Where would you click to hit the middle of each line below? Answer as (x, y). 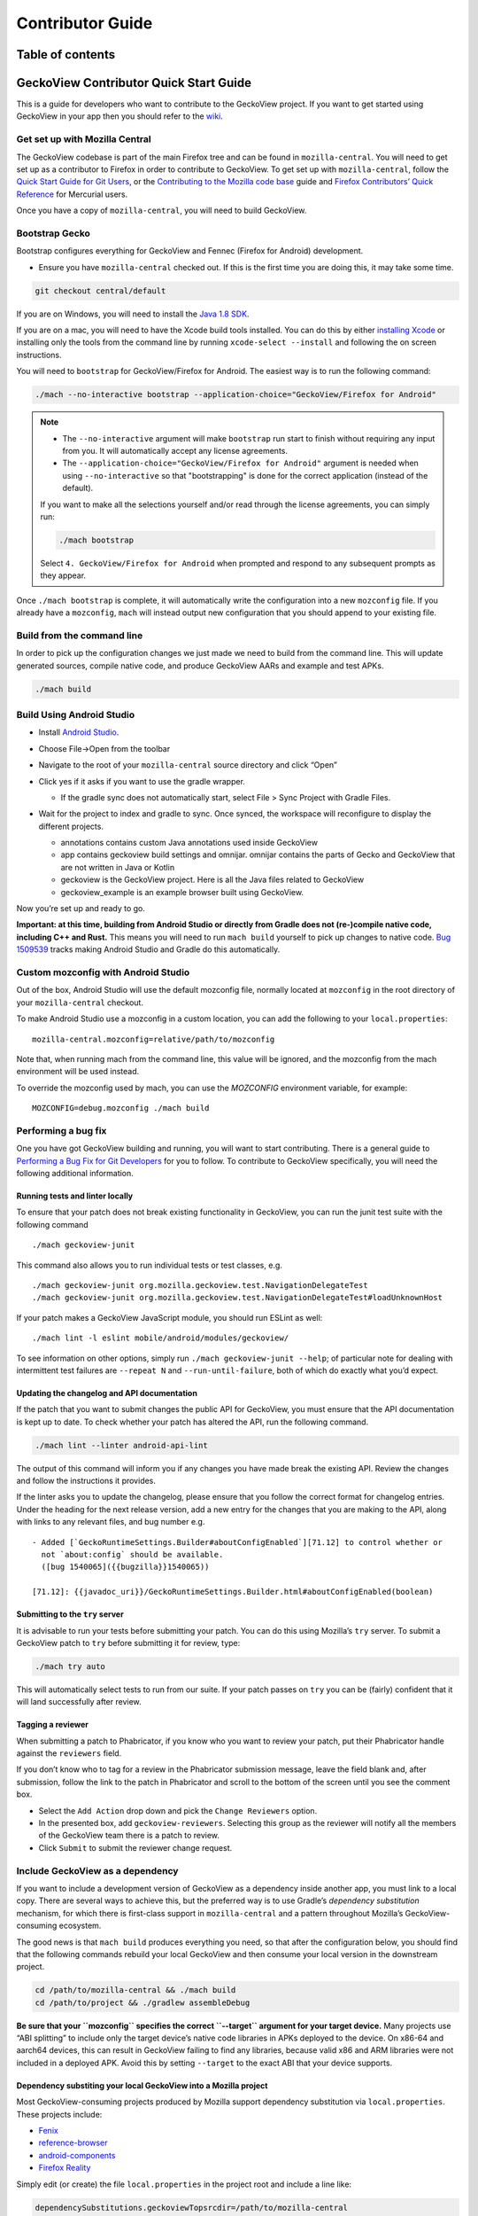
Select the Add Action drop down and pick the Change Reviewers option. (178, 1810)
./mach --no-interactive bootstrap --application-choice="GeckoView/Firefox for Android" (236, 395)
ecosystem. (80, 1926)
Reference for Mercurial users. (72, 194)
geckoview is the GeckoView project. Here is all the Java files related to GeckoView (212, 880)
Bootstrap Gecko (53, 233)
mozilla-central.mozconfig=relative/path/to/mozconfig (154, 1039)
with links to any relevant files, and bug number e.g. (111, 1522)
